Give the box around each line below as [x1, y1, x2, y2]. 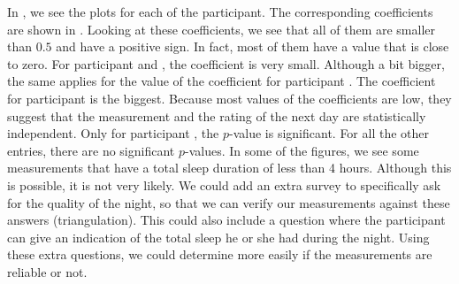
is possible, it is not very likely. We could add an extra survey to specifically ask [7, 175, 441, 194]
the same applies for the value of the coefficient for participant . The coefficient [7, 72, 436, 90]
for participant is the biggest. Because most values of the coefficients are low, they [7, 88, 452, 107]
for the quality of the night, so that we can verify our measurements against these [7, 193, 450, 211]
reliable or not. [7, 262, 88, 280]
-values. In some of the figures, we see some [184, 141, 419, 159]
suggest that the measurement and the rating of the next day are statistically [7, 106, 426, 125]
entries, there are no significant [7, 141, 175, 159]
